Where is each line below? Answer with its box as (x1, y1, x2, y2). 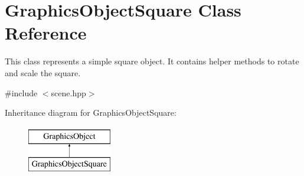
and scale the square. (5, 66, 81, 79)
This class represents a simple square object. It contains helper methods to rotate (5, 55, 299, 67)
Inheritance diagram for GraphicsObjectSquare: (5, 106, 176, 119)
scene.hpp (51, 86, 86, 99)
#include (5, 86, 38, 99)
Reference (5, 21, 87, 45)
